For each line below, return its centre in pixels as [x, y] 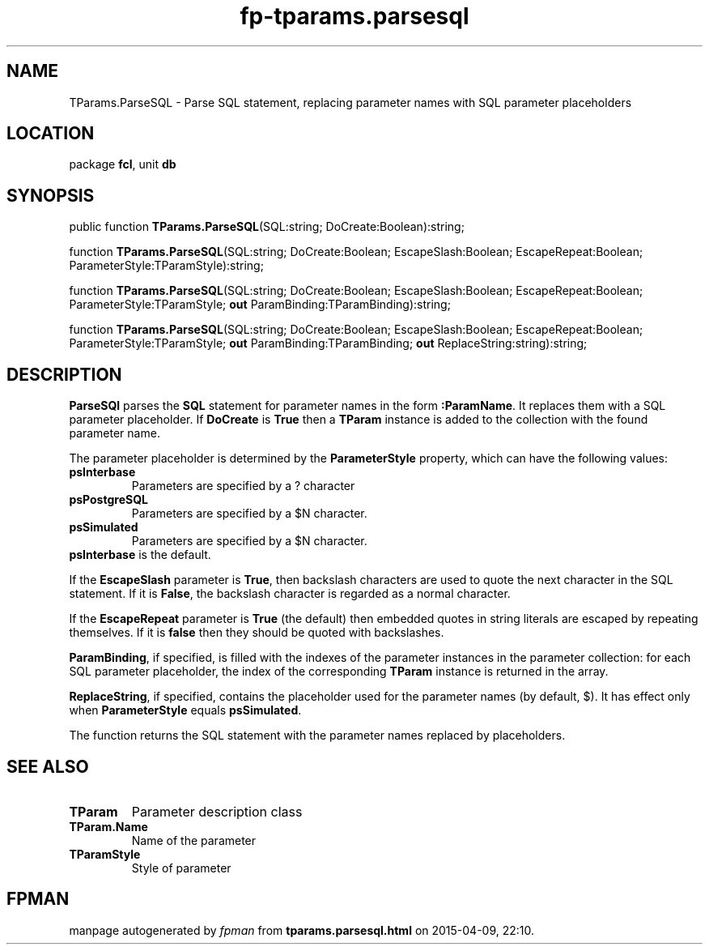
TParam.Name [108, 826]
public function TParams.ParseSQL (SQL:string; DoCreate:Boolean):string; [267, 227]
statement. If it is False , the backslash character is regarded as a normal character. [290, 594]
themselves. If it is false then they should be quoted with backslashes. [257, 633]
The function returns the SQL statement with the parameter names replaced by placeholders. [317, 736]
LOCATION [51, 134]
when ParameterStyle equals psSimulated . [185, 710]
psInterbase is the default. [140, 555]
